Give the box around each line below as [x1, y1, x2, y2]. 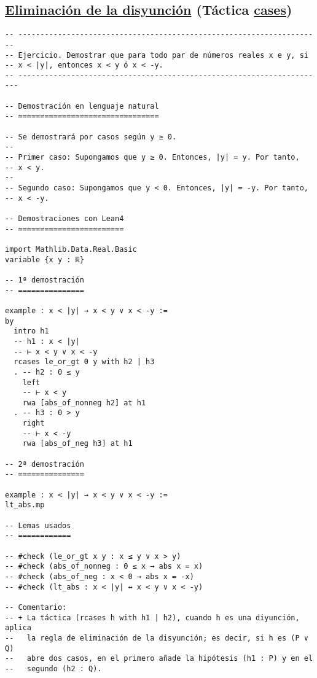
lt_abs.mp [5, 501, 45, 510]
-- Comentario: [5, 602, 67, 612]
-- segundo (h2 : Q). [5, 664, 102, 673]
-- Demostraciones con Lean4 [5, 214, 124, 224]
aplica [5, 623, 31, 633]
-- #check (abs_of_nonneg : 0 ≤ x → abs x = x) [5, 562, 203, 571]
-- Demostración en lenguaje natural [5, 101, 159, 111]
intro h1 [14, 327, 49, 336]
